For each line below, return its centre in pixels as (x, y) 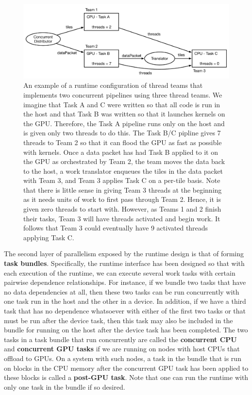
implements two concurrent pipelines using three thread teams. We (123, 94)
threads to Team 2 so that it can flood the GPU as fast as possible (123, 142)
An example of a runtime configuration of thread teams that (113, 85)
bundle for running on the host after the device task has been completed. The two (126, 330)
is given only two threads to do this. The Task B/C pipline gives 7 (122, 133)
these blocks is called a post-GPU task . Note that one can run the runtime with (126, 377)
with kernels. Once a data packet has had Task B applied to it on (121, 152)
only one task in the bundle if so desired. (65, 387)
